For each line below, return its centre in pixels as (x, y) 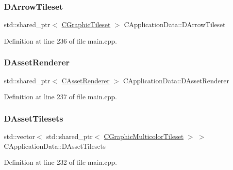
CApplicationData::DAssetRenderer (176, 80)
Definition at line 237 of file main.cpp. (60, 97)
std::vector (19, 136)
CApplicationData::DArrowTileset (175, 24)
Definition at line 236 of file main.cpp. (60, 40)
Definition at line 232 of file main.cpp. (60, 162)
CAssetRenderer (85, 80)
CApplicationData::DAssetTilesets (55, 146)
